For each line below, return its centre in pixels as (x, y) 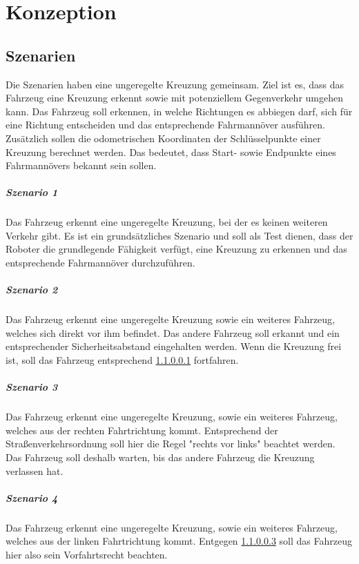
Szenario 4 (32, 497)
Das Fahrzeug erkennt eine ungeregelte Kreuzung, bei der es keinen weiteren (167, 222)
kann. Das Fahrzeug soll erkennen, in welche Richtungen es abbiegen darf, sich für (179, 111)
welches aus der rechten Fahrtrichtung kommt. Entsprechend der (142, 430)
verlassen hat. (35, 470)
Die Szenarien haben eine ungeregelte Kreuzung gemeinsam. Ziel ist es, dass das (175, 84)
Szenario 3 (32, 387)
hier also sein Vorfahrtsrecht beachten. (87, 554)
